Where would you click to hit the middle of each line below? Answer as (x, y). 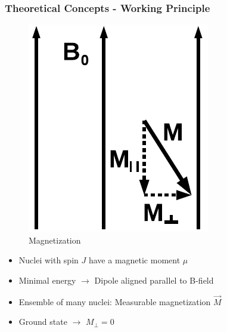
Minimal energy (47, 280)
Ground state (43, 322)
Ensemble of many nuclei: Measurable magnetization (115, 301)
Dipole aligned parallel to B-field (154, 280)
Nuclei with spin (49, 260)
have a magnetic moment (134, 260)
